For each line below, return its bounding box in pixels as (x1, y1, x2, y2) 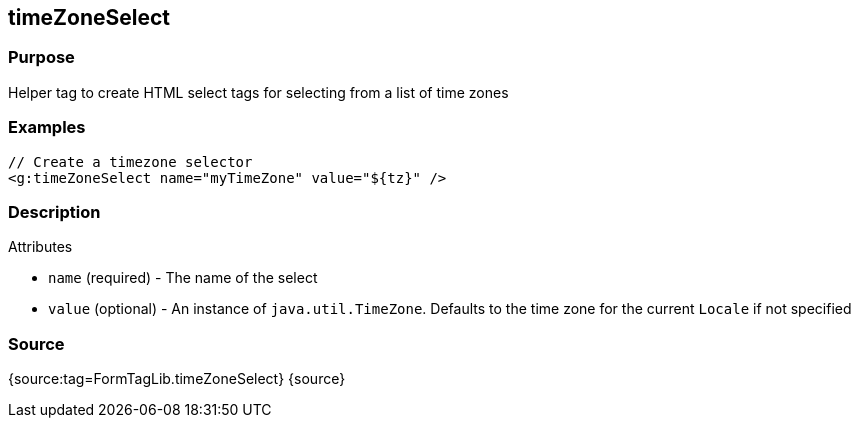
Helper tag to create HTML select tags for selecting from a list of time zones (8, 83, 509, 101)
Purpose (8, 47, 75, 68)
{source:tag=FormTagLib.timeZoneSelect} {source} (8, 370, 346, 388)
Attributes (8, 238, 73, 256)
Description (8, 201, 101, 222)
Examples (8, 117, 86, 138)
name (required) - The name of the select (48, 269, 318, 287)
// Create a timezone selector (8, 153, 253, 170)
